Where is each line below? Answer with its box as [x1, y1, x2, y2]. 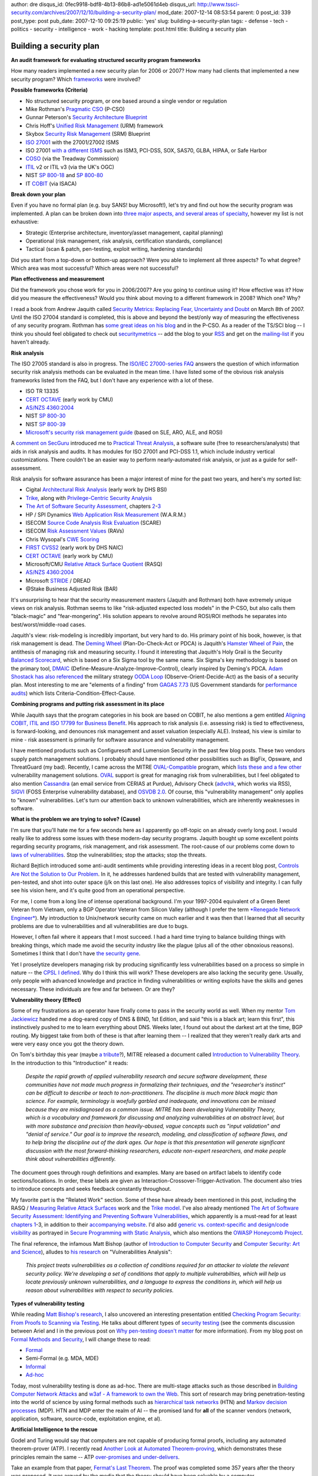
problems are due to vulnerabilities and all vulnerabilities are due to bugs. [11, 922, 188, 929]
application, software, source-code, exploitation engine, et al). [11, 1415, 162, 1422]
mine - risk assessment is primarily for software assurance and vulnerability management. [11, 736, 230, 743]
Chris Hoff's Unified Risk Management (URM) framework [25, 122, 164, 129]
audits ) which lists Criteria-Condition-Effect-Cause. [11, 690, 135, 697]
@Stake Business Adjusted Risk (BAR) [25, 585, 118, 593]
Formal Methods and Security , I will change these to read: [11, 1335, 151, 1343]
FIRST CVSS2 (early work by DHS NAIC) [25, 544, 124, 551]
